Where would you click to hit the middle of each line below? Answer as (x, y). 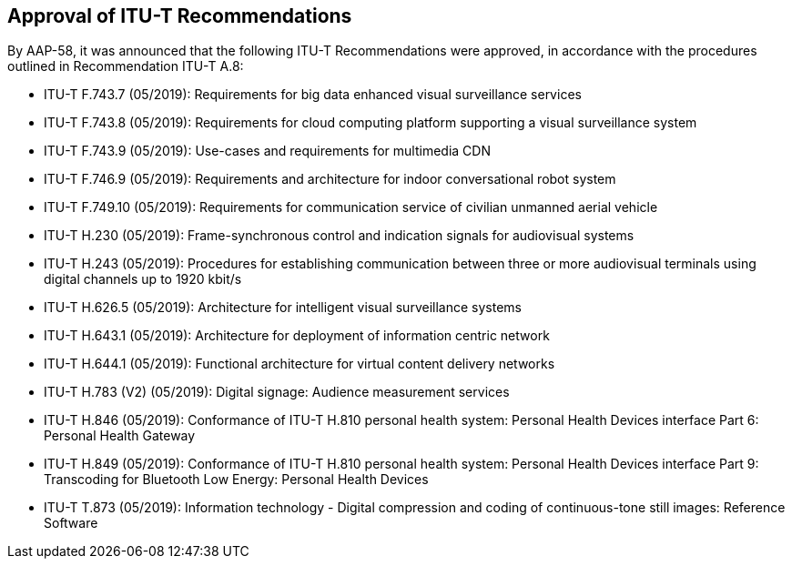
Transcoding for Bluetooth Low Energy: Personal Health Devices (236, 480)
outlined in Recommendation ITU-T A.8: (126, 66)
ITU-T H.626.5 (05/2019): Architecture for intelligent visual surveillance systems (283, 308)
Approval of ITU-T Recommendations (180, 16)
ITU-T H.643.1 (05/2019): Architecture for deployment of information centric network (297, 336)
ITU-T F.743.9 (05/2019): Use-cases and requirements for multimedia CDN (267, 151)
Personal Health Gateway (120, 436)
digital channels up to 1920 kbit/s (143, 279)
